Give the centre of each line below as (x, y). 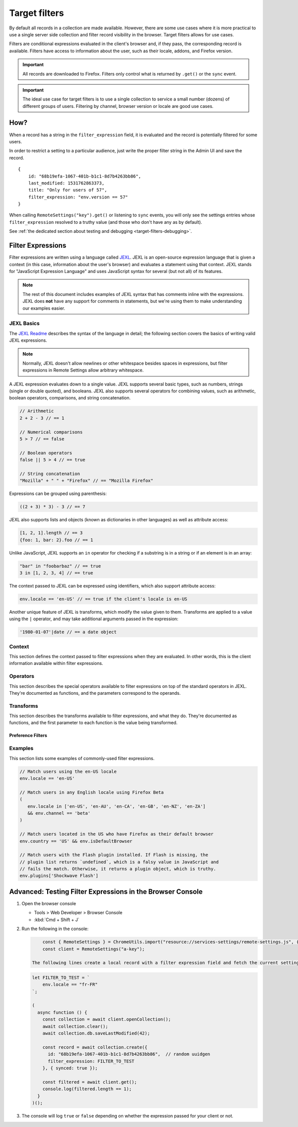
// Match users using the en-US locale (68, 771)
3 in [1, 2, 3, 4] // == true (56, 573)
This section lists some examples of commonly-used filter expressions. (82, 758)
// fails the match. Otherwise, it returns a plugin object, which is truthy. (118, 869)
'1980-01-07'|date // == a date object (68, 632)
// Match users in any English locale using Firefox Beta (92, 792)
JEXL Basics (24, 323)
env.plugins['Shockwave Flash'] (59, 876)
